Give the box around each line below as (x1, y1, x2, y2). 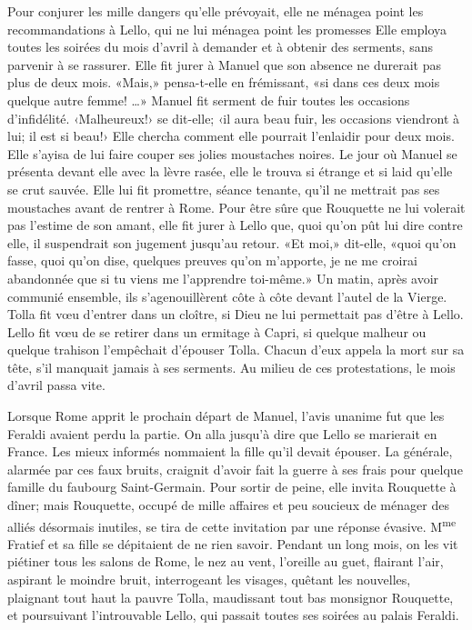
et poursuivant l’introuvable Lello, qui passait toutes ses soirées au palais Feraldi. (7, 605, 459, 625)
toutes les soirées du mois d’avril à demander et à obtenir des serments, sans (7, 37, 433, 56)
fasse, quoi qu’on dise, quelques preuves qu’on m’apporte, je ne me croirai (7, 251, 417, 270)
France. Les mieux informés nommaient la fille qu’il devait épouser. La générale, (7, 442, 453, 461)
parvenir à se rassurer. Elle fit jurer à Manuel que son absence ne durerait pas (7, 55, 442, 74)
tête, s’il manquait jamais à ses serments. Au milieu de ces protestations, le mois (7, 357, 456, 376)
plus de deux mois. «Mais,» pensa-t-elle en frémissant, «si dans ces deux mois (7, 73, 440, 92)
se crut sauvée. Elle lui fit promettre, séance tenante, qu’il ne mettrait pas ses (7, 179, 440, 198)
